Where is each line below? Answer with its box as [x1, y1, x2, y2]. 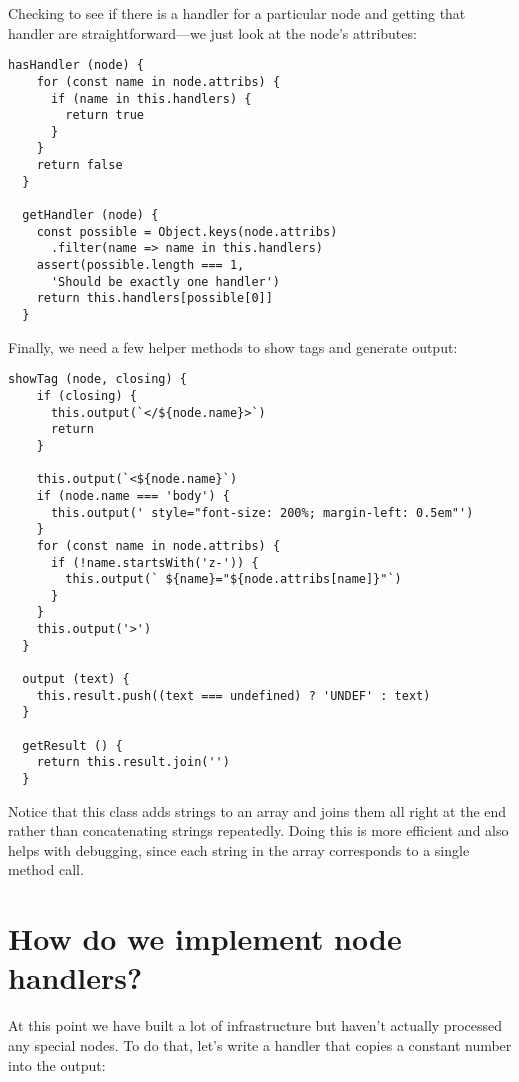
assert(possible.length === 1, [36, 258, 245, 273]
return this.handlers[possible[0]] [36, 291, 273, 306]
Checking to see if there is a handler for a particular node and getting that [8, 3, 466, 23]
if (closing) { [36, 388, 137, 403]
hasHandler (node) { [8, 58, 145, 73]
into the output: [8, 1054, 106, 1075]
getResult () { [22, 738, 123, 753]
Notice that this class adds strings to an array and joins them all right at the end [8, 800, 507, 821]
